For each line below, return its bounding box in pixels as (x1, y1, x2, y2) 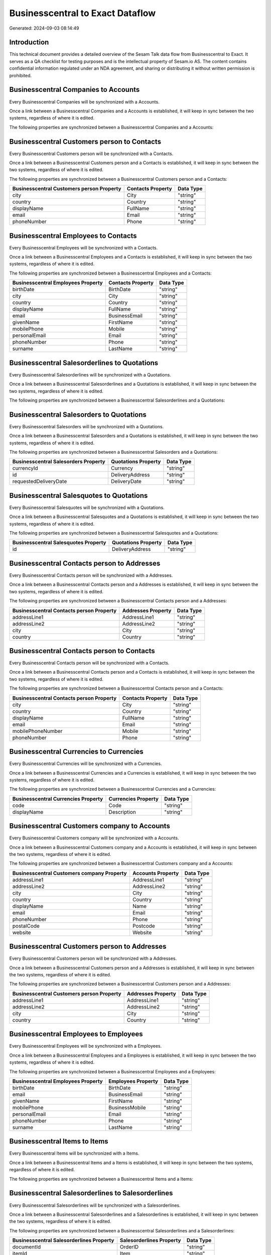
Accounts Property (132, 869, 179, 876)
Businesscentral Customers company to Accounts (9, 822, 170, 830)
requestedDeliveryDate (12, 478, 67, 485)
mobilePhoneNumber (12, 727, 63, 734)
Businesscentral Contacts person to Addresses (9, 559, 161, 567)
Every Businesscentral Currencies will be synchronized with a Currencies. (9, 761, 162, 767)
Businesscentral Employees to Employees (9, 1030, 143, 1039)
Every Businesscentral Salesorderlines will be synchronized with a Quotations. (9, 371, 172, 378)
